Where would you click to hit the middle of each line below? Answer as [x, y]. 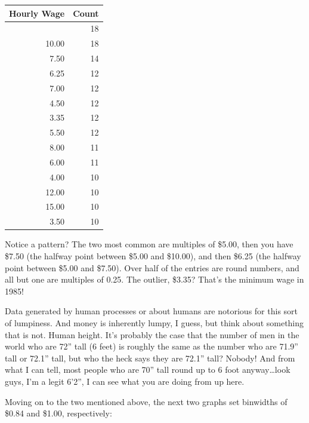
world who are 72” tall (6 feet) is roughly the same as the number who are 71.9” [152, 346]
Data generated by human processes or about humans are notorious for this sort [152, 311]
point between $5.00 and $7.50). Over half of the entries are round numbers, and [152, 267]
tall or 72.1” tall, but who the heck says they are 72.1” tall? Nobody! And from [150, 358]
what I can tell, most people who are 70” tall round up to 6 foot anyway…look [148, 370]
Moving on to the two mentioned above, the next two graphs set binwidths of [146, 401]
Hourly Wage [37, 13]
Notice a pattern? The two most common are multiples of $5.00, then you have [149, 244]
